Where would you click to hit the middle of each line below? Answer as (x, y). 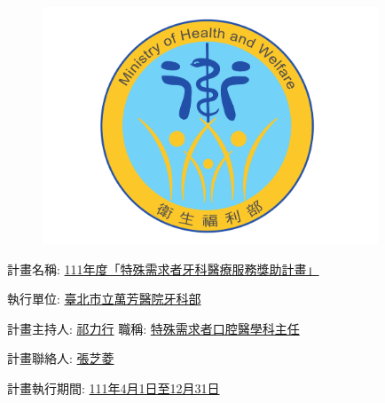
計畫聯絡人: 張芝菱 (61, 358)
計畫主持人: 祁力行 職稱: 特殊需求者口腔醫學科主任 (153, 328)
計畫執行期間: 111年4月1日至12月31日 (114, 388)
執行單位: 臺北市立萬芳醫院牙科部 (104, 299)
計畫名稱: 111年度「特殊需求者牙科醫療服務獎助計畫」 (163, 269)
